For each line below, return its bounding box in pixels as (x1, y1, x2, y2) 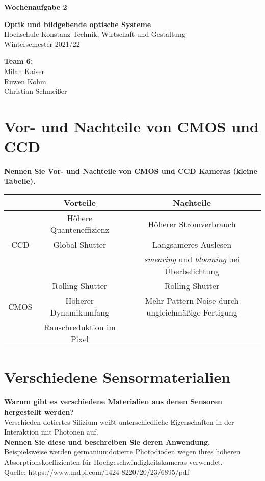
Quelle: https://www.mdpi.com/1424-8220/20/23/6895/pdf (4, 466, 189, 477)
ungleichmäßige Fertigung (146, 306, 237, 319)
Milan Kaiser (4, 65, 45, 76)
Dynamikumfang (50, 306, 110, 319)
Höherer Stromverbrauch (148, 218, 236, 230)
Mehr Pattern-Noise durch (145, 295, 239, 307)
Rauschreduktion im (43, 321, 116, 333)
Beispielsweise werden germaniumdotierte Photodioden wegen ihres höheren (4, 446, 241, 457)
